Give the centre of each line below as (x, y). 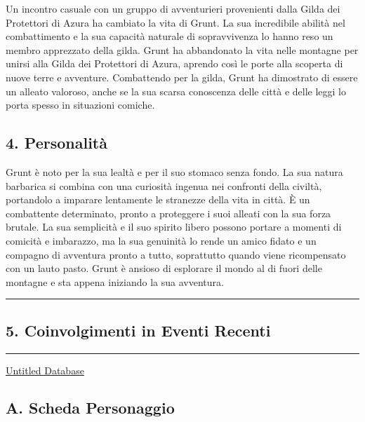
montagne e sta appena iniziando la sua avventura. (115, 281)
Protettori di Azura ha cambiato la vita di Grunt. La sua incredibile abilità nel (175, 22)
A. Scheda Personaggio (90, 408)
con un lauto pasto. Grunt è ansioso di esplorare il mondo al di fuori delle (164, 268)
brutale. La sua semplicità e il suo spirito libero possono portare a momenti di (174, 227)
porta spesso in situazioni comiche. (80, 105)
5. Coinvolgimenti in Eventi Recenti (138, 330)
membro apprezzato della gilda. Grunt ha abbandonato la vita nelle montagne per (182, 49)
